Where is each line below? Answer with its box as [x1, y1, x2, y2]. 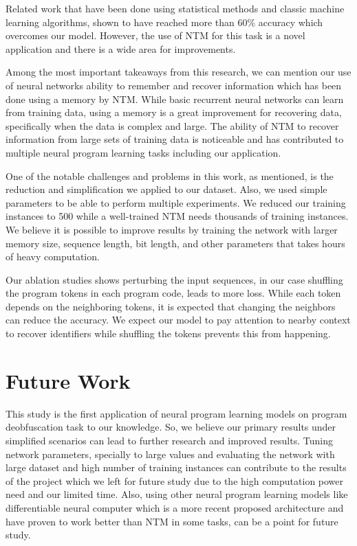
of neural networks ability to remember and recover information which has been [6, 78, 342, 92]
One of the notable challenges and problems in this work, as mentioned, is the [6, 168, 334, 183]
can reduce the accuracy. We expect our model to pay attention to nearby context [6, 312, 351, 327]
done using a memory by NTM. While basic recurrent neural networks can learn [6, 91, 344, 106]
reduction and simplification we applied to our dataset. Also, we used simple [6, 182, 327, 196]
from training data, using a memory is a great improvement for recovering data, [6, 105, 342, 120]
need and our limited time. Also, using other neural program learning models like [6, 487, 348, 501]
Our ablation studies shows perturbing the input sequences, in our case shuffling [6, 272, 343, 286]
